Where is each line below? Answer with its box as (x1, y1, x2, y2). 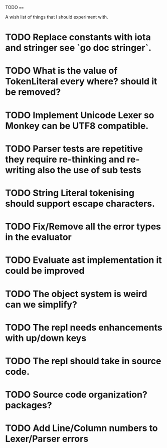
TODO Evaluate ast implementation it (5, 254, 162, 266)
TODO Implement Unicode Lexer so (5, 109, 154, 121)
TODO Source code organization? (5, 389, 148, 400)
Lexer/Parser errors (5, 433, 89, 444)
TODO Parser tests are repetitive (5, 143, 143, 155)
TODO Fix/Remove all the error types (5, 221, 161, 232)
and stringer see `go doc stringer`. (5, 42, 152, 54)
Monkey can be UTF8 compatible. (5, 120, 149, 131)
